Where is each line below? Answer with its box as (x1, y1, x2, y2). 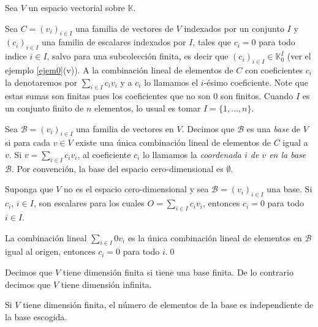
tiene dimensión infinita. (61, 277, 152, 290)
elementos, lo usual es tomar (94, 101, 201, 114)
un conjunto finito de (5, 101, 84, 114)
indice (5, 50, 27, 62)
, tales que (192, 36, 232, 48)
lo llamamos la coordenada (143, 148, 241, 160)
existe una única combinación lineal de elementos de (75, 136, 271, 149)
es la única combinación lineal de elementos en (127, 231, 302, 244)
